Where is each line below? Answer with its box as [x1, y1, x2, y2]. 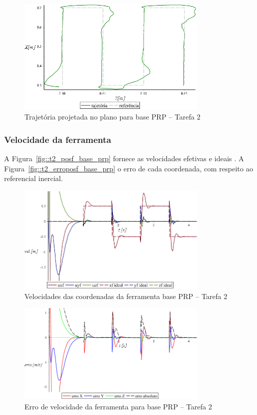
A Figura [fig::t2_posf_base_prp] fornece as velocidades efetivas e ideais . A [4, 153, 244, 164]
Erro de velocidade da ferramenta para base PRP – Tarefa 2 [24, 401, 212, 412]
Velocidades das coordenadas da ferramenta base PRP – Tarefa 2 [24, 290, 227, 301]
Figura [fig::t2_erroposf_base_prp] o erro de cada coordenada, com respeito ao [4, 163, 253, 173]
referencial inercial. [4, 173, 63, 184]
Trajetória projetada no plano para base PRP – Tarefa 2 [24, 111, 201, 122]
